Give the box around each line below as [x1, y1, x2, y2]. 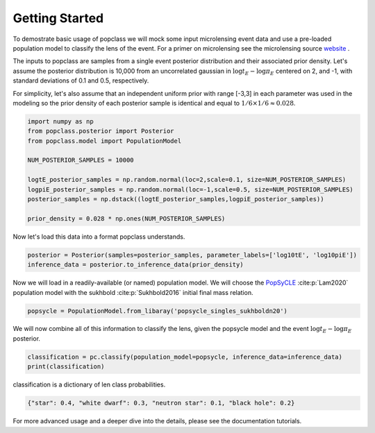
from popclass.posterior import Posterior [27, 127, 174, 135]
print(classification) [27, 363, 105, 371]
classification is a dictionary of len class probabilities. [12, 380, 166, 389]
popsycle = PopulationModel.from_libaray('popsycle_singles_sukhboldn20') [27, 307, 288, 315]
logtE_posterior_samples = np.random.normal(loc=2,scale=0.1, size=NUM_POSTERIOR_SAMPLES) [27, 176, 347, 184]
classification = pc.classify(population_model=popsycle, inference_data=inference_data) [27, 353, 343, 361]
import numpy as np [27, 117, 94, 125]
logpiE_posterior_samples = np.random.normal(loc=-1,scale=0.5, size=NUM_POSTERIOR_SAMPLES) [27, 185, 353, 194]
